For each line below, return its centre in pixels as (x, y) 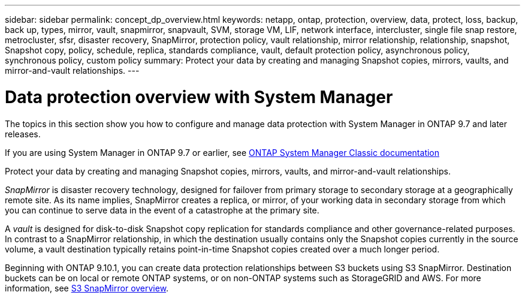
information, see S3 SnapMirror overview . (87, 288)
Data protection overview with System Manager (199, 97)
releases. (23, 134)
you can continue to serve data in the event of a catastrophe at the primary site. (162, 210)
